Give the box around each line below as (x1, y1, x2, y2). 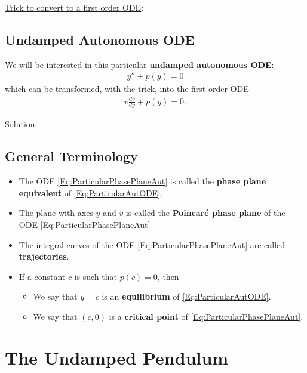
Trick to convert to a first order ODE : (5, 1, 144, 13)
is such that (74, 270, 117, 282)
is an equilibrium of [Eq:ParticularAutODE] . (102, 290, 271, 303)
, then (157, 270, 179, 282)
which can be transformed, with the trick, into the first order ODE (5, 82, 249, 95)
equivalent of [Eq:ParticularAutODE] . (19, 186, 163, 199)
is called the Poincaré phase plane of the (125, 206, 285, 219)
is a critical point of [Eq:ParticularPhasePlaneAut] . (109, 310, 303, 322)
